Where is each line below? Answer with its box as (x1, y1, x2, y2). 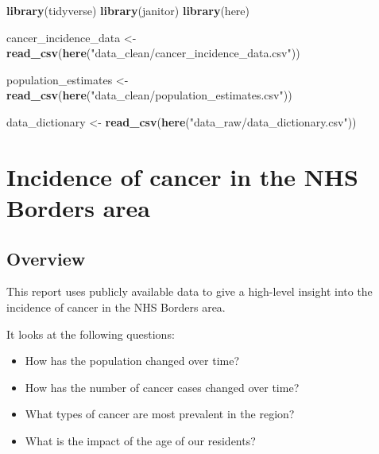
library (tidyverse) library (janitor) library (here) (6, 2, 250, 18)
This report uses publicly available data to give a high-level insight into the (6, 283, 373, 300)
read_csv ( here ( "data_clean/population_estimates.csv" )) (6, 87, 292, 103)
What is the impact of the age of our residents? (25, 432, 256, 448)
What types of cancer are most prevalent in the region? (25, 405, 295, 422)
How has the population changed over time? (25, 352, 240, 369)
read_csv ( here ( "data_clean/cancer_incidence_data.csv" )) (6, 45, 300, 61)
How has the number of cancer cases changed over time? (25, 378, 300, 395)
